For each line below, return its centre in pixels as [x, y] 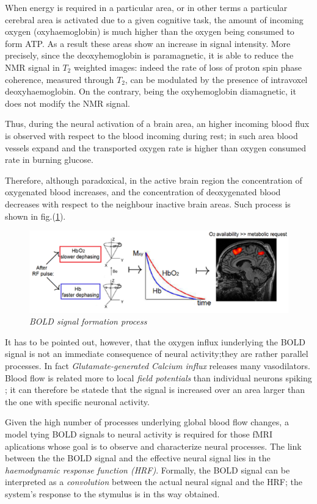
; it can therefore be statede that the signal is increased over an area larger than [155, 390]
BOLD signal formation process [88, 321]
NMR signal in [32, 67]
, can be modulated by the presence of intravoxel [216, 79]
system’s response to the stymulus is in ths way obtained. [112, 493]
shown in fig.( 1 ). [35, 216]
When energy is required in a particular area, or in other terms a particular [146, 7]
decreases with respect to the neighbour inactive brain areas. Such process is [148, 203]
